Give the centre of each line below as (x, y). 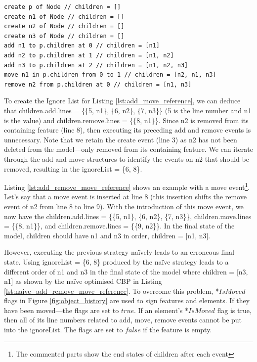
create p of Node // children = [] (63, 7)
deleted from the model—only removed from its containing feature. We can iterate (128, 149)
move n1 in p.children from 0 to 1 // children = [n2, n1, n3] (110, 75)
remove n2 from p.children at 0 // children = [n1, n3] (98, 84)
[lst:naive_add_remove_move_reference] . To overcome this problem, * (111, 291)
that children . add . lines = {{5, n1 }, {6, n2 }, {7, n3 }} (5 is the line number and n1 (128, 110)
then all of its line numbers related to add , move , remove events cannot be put (123, 320)
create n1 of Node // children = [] (64, 17)
